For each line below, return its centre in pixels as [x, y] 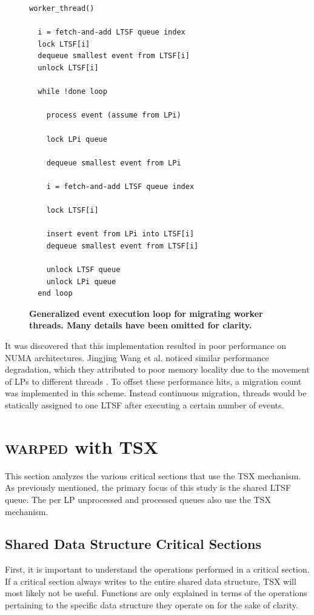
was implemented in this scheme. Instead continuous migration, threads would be [156, 393]
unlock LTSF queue [83, 270]
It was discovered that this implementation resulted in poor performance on [146, 346]
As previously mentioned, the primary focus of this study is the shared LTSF [148, 487]
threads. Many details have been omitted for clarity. [141, 325]
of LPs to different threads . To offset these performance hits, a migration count [153, 381]
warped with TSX [82, 446]
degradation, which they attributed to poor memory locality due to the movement [157, 369]
